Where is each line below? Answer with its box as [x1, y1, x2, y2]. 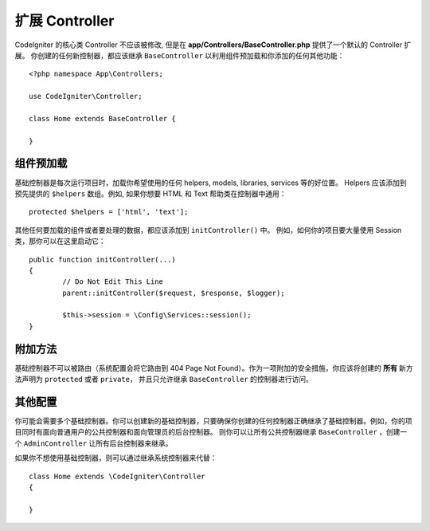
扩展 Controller [14, 12, 115, 29]
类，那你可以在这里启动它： [14, 236, 106, 246]
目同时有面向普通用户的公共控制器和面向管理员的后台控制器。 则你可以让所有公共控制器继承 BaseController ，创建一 [14, 427, 408, 437]
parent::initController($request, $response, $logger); [62, 288, 286, 297]
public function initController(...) [29, 255, 177, 264]
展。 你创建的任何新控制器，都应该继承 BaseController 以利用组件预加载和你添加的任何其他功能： [14, 50, 345, 60]
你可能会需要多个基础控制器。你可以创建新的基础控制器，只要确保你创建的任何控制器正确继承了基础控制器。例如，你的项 [14, 416, 412, 426]
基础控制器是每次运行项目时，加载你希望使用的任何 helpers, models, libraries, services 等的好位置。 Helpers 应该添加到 [14, 178, 408, 187]
